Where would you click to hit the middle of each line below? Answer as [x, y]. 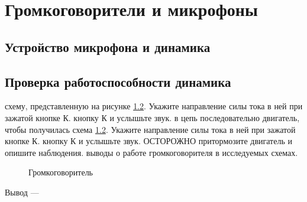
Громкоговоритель [61, 172]
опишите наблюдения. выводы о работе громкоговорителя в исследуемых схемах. [151, 152]
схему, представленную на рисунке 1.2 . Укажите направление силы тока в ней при [154, 106]
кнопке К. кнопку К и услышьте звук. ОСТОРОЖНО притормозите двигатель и [148, 141]
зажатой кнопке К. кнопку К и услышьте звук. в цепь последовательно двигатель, [152, 117]
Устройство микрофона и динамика [108, 46]
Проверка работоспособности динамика [118, 81]
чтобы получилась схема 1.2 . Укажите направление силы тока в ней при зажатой [150, 129]
